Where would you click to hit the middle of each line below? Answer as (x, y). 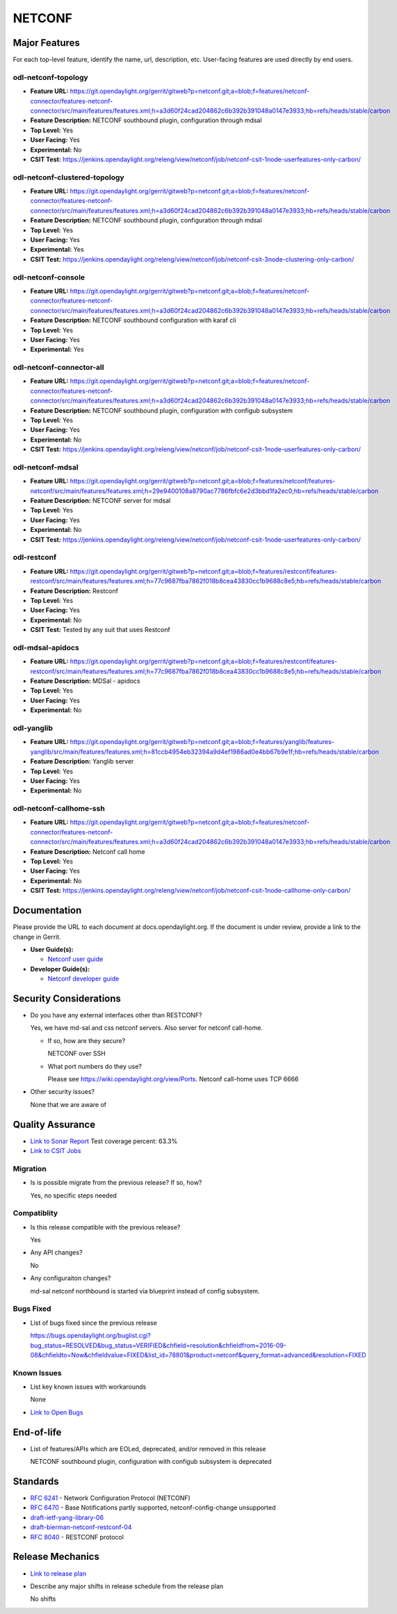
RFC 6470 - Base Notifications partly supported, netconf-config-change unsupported (153, 1508)
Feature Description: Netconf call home (88, 851)
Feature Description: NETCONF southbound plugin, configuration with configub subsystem (162, 410)
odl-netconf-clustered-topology (68, 177)
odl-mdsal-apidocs (46, 647)
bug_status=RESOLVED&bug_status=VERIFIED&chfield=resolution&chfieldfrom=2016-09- (158, 1345)
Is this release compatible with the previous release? (105, 1227)
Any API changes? (56, 1252)
